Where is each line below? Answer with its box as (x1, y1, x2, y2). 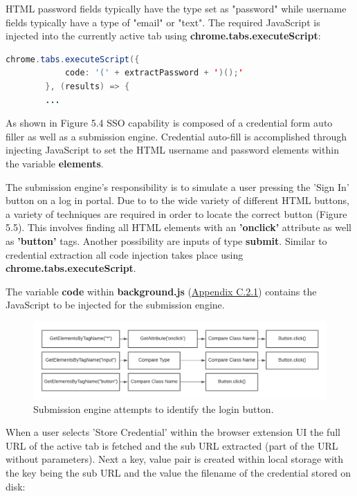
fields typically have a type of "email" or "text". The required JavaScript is (6, 15, 320, 29)
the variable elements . (6, 156, 104, 170)
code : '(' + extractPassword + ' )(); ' (64, 68, 244, 78)
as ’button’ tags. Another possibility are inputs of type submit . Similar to (6, 233, 327, 248)
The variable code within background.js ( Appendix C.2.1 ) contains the (6, 284, 317, 298)
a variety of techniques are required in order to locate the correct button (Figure (6, 206, 347, 221)
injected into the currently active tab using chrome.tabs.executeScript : (6, 28, 321, 43)
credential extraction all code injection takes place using (6, 247, 244, 261)
